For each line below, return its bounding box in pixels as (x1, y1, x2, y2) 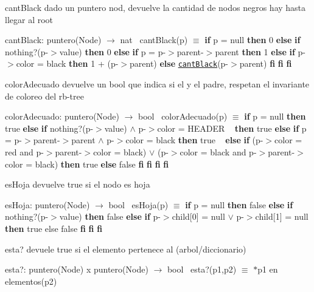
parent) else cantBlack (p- (130, 57, 229, 70)
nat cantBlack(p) (120, 33, 188, 46)
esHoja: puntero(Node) (5, 198, 90, 211)
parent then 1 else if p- (215, 45, 305, 58)
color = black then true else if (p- (125, 134, 263, 146)
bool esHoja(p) (108, 198, 169, 211)
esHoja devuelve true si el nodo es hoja (5, 178, 150, 191)
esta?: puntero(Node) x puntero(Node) (5, 263, 148, 276)
